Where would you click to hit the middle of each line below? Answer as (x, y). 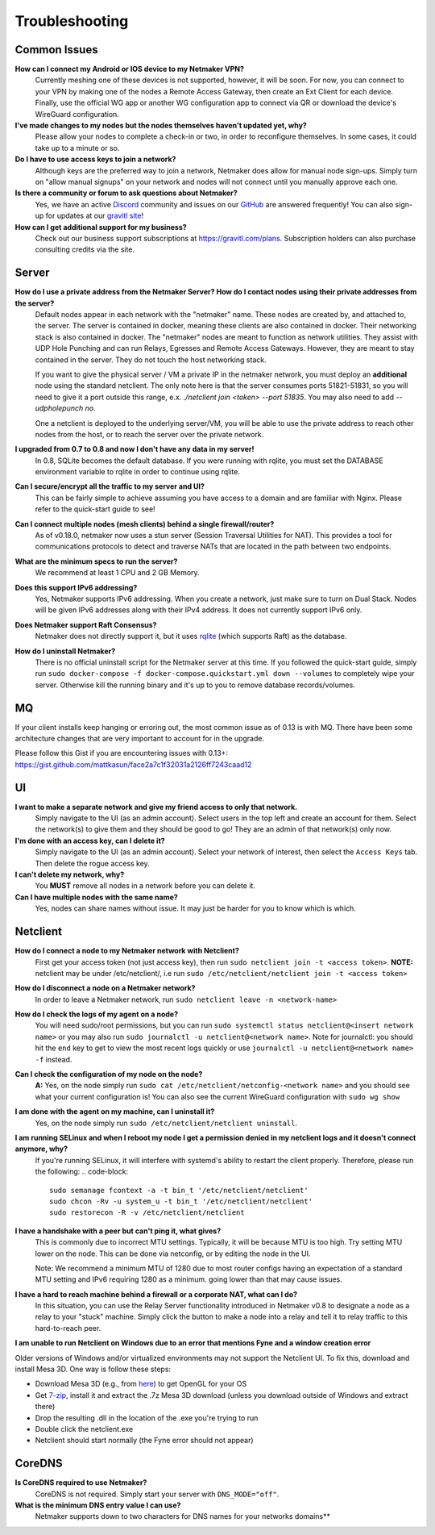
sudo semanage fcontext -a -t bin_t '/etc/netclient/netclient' (179, 1190)
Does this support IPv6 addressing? (76, 587)
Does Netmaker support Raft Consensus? (86, 624)
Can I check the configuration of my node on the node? (109, 1074)
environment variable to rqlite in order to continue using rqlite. (138, 472)
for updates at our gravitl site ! (95, 216)
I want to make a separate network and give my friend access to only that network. (156, 807)
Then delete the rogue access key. (93, 863)
